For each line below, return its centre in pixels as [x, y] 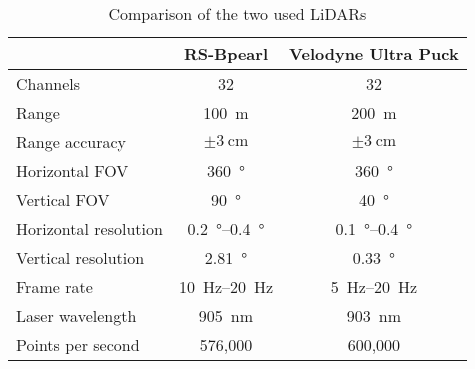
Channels [48, 83]
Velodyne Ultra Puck [374, 53]
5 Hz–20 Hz [373, 286]
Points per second [78, 344]
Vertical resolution [80, 257]
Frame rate [54, 286]
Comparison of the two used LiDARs [237, 13]
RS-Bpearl [226, 53]
